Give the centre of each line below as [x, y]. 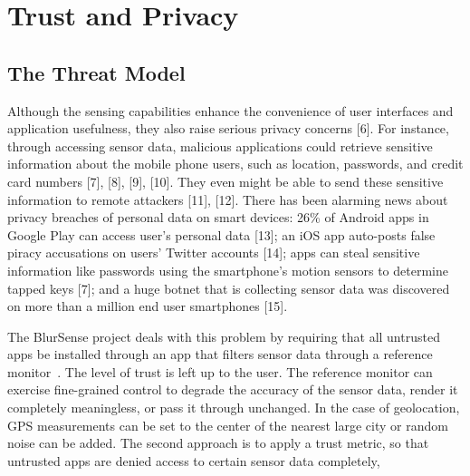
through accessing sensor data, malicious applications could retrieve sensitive [220, 146]
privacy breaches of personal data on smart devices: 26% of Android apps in [218, 217]
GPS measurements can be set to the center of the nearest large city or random [228, 425]
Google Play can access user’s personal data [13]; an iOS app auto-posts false [221, 234]
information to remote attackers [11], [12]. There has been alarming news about [228, 199]
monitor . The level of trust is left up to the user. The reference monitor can [220, 371]
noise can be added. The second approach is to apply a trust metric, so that [218, 443]
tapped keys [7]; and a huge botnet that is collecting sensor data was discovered [229, 288]
